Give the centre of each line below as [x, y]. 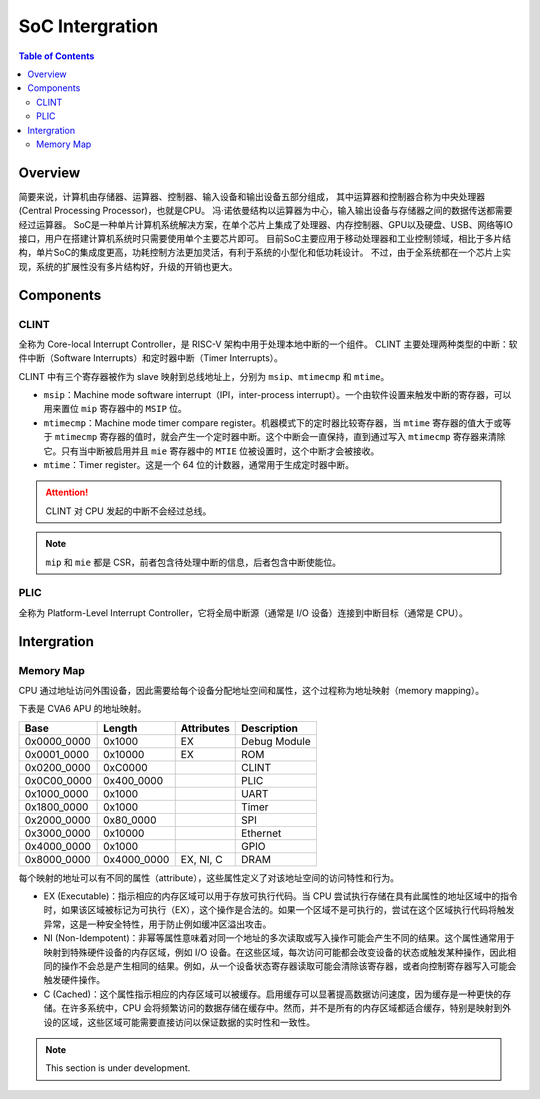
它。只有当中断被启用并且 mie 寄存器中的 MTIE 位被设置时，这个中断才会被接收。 [211, 451]
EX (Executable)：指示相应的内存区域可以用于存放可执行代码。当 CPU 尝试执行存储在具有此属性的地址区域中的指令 [281, 896]
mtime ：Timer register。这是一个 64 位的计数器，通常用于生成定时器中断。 [199, 465]
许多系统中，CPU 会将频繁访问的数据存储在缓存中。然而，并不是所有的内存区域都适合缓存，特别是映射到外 [290, 1008]
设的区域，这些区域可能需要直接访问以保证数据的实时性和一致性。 [179, 1022]
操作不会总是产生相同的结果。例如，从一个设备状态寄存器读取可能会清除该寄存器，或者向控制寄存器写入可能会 [288, 966]
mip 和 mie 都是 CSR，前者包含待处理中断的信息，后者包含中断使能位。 [193, 562]
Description [270, 728]
